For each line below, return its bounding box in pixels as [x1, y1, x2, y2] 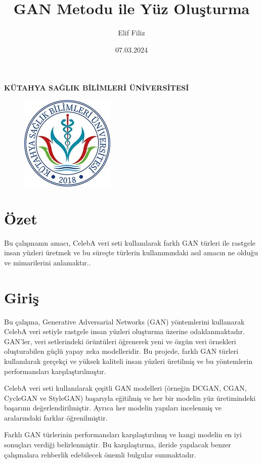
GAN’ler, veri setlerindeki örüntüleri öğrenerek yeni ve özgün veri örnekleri [4, 336, 236, 346]
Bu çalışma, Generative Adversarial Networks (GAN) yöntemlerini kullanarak [4, 316, 245, 327]
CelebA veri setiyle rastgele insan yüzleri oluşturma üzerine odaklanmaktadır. [4, 326, 245, 337]
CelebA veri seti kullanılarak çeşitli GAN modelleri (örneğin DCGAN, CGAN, [4, 383, 247, 393]
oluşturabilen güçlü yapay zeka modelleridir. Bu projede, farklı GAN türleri [4, 346, 239, 356]
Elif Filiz [118, 27, 145, 38]
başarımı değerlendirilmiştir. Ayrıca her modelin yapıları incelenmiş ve [4, 402, 222, 413]
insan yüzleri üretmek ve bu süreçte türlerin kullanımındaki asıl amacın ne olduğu [4, 247, 258, 258]
